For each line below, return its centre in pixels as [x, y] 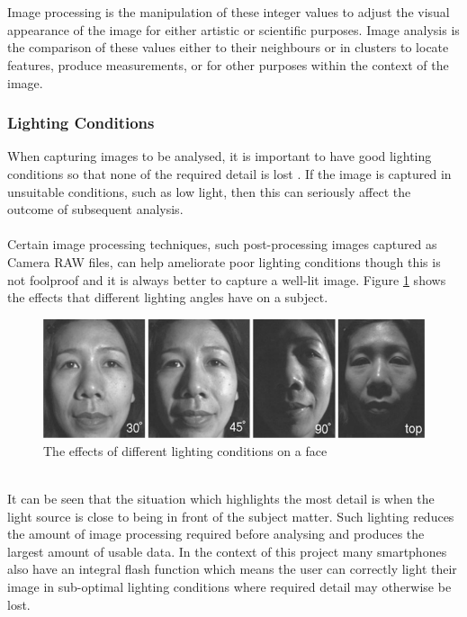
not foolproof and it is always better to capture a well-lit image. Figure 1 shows [227, 279]
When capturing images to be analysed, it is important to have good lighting [220, 156]
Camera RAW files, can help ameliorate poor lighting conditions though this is [224, 261]
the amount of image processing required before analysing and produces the [216, 534]
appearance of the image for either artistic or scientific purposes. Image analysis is [233, 29]
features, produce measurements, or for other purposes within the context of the [228, 64]
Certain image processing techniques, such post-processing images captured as [222, 244]
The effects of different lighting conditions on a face [185, 450]
